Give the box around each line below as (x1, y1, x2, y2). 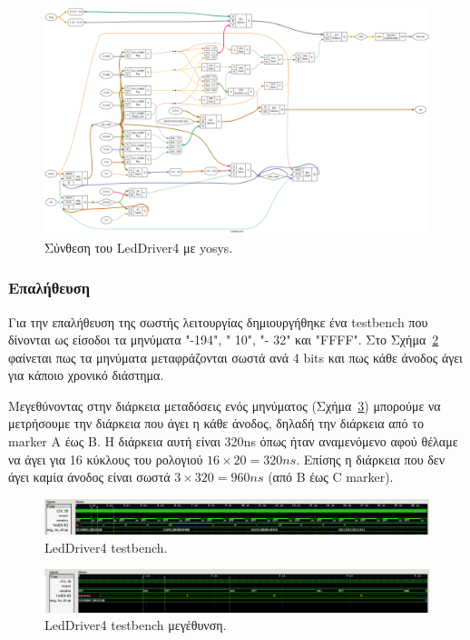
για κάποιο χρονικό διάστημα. (8, 365, 164, 385)
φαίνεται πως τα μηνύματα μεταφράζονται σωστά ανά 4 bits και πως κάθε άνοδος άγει (8, 347, 463, 366)
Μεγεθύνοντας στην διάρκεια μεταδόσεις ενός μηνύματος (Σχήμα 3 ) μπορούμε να (8, 395, 441, 415)
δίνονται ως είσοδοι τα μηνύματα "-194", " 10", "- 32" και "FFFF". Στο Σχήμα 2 (8, 330, 439, 349)
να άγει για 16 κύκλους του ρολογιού (8, 449, 203, 468)
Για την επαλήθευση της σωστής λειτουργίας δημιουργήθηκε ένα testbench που (8, 312, 428, 331)
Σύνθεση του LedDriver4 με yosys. (44, 237, 233, 256)
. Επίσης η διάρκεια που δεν (296, 449, 446, 468)
